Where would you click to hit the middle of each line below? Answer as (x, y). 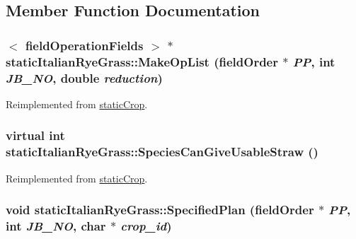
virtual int (35, 135)
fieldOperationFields (84, 45)
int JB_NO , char (56, 226)
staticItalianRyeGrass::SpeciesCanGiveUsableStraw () (162, 152)
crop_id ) (146, 226)
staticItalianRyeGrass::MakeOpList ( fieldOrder (142, 61)
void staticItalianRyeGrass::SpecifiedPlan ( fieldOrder (160, 210)
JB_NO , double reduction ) (84, 77)
